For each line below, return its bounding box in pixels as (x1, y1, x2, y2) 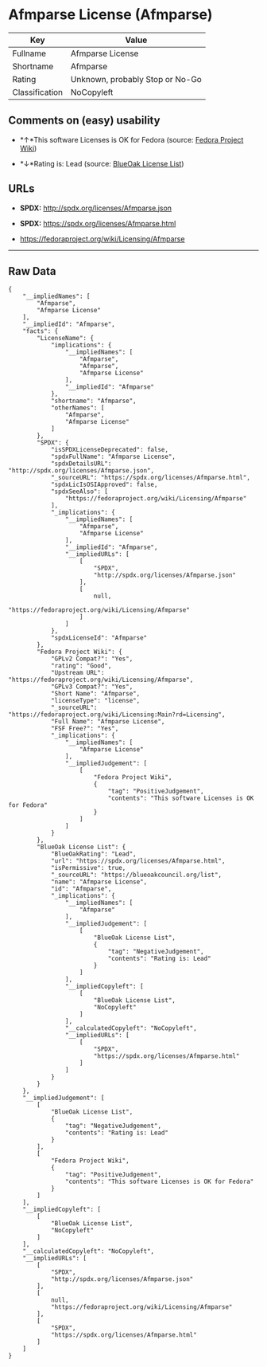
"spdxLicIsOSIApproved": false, (50, 480, 158, 489)
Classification (12, 86, 64, 97)
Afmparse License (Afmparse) (8, 6, 213, 24)
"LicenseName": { (37, 335, 94, 343)
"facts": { (22, 327, 59, 335)
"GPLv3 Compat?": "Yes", (50, 683, 133, 691)
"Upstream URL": (50, 669, 105, 677)
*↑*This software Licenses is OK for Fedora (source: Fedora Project (19, 135, 244, 144)
